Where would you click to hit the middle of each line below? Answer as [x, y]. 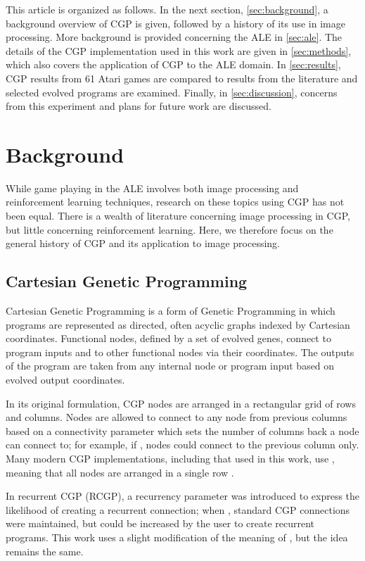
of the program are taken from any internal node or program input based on [170, 366]
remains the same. [45, 551]
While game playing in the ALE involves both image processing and [152, 188]
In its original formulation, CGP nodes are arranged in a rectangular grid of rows [181, 403]
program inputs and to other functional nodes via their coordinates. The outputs [180, 352]
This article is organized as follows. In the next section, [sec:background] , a [167, 9]
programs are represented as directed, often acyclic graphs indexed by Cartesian [178, 324]
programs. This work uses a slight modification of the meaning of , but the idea [177, 537]
